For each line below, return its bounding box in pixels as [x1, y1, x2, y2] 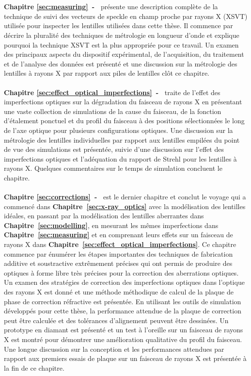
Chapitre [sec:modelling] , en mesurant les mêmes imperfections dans [4, 220, 219, 230]
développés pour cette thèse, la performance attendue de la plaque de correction [4, 306, 241, 316]
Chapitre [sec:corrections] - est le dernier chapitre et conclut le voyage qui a [4, 192, 246, 202]
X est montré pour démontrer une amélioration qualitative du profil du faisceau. [4, 334, 242, 344]
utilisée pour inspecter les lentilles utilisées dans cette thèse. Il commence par [4, 20, 233, 31]
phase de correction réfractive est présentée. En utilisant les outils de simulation [4, 296, 241, 306]
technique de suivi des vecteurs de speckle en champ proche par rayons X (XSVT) [4, 11, 248, 21]
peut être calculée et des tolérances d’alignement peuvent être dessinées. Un [4, 315, 229, 325]
